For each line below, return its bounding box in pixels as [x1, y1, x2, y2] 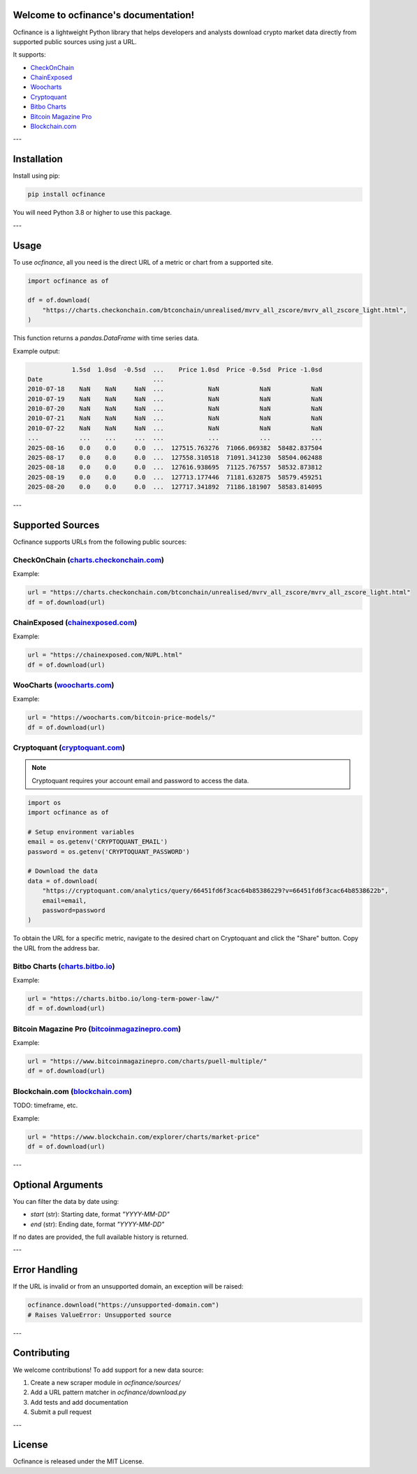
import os [27, 799, 61, 806]
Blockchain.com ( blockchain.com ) [13, 1086, 133, 1096]
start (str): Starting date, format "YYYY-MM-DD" [30, 1210, 170, 1219]
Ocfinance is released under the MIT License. [13, 1457, 145, 1466]
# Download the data [27, 867, 98, 875]
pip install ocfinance [27, 190, 105, 199]
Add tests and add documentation [30, 1398, 129, 1406]
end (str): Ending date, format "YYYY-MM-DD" [30, 1220, 165, 1228]
